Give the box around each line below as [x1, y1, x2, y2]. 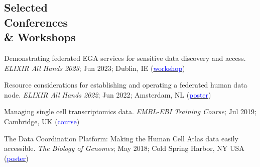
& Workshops [4, 29, 76, 45]
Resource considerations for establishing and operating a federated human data [4, 79, 247, 90]
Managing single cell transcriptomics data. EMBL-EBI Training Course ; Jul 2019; [4, 106, 256, 117]
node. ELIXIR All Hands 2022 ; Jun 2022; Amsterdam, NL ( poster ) [4, 89, 211, 100]
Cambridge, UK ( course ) [4, 116, 80, 126]
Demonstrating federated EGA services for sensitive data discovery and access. [4, 52, 246, 63]
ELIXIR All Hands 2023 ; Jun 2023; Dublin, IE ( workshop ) [4, 62, 185, 73]
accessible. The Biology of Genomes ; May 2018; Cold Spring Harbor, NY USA [4, 143, 244, 153]
